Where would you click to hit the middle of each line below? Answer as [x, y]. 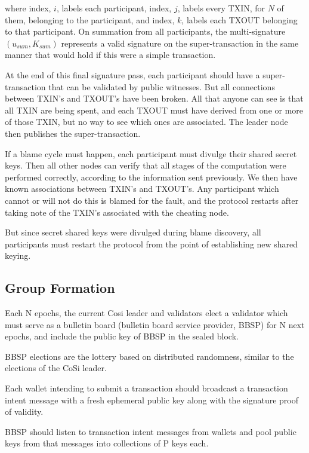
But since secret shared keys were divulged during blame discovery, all [133, 232]
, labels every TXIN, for [221, 8]
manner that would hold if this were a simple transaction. [110, 55]
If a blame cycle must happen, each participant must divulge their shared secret [151, 153]
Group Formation [60, 288]
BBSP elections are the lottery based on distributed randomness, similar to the [149, 356]
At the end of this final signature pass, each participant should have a [132, 74]
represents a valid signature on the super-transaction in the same [180, 43]
